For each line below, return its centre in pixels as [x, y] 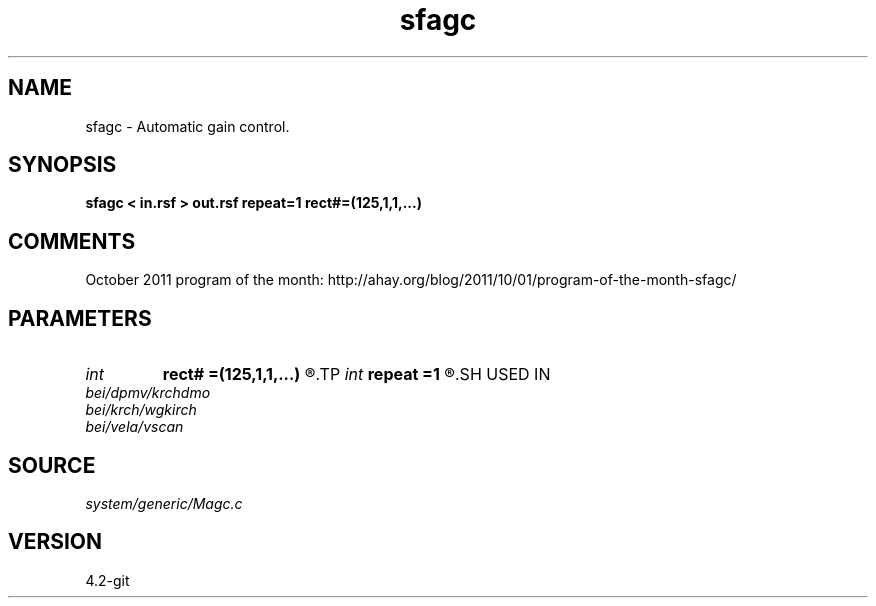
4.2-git [107, 580]
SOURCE [52, 465]
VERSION [55, 542]
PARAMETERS [80, 318]
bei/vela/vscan [134, 427]
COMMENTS [72, 241]
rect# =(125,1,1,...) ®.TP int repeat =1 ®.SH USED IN [356, 374]
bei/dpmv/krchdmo [148, 393]
